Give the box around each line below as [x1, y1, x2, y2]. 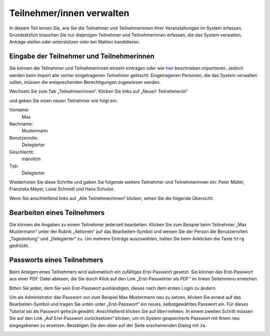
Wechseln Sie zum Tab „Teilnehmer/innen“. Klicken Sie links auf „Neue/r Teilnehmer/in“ [9, 88, 188, 95]
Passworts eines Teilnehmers [9, 255, 103, 264]
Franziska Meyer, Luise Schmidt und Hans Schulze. [9, 186, 115, 192]
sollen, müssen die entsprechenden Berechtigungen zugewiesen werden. [9, 79, 161, 85]
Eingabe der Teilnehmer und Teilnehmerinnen [9, 52, 155, 61]
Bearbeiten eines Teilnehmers [9, 208, 105, 217]
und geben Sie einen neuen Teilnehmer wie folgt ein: [9, 98, 118, 104]
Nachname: [9, 121, 33, 127]
